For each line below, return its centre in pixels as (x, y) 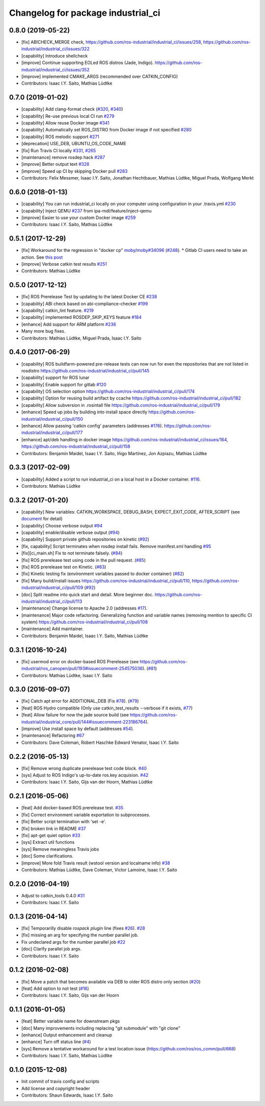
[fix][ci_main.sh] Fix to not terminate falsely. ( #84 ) (72, 553)
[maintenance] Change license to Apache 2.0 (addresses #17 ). (84, 608)
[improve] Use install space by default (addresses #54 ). (78, 729)
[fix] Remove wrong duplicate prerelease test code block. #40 (84, 768)
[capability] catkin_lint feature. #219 (58, 310)
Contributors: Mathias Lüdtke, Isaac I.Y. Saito (67, 675)
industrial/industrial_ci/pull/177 (52, 432)
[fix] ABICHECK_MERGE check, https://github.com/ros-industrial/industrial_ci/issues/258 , (112, 42)
